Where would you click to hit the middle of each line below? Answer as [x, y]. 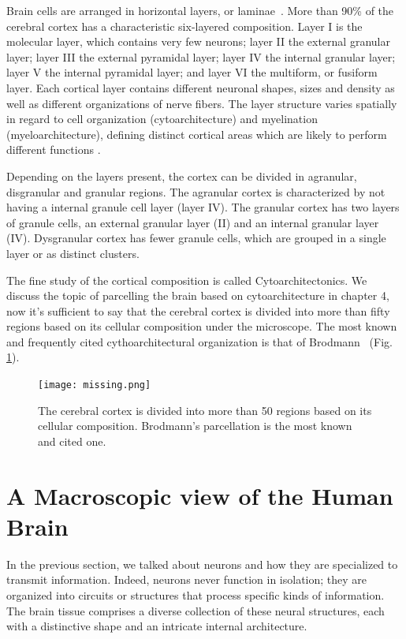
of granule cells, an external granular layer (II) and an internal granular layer [193, 222]
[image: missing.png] [95, 385]
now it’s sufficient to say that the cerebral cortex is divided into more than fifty [198, 310]
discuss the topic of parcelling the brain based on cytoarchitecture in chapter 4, [198, 295]
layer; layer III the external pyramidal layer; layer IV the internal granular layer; [201, 56]
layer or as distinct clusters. [73, 253]
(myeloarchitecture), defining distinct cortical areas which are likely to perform [197, 134]
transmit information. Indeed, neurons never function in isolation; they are [187, 579]
